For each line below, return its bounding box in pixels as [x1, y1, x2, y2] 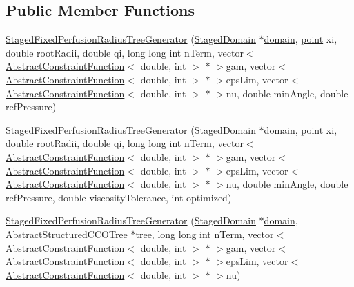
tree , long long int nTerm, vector [135, 226, 274, 241]
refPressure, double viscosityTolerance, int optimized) [6, 190, 232, 204]
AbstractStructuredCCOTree [6, 226, 128, 241]
